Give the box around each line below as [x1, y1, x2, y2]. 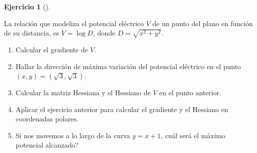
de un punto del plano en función [152, 18, 253, 28]
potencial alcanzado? [15, 140, 79, 150]
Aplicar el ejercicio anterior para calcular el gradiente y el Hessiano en [15, 104, 228, 114]
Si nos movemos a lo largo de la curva [15, 130, 130, 140]
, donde [93, 28, 116, 38]
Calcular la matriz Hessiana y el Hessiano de [15, 87, 151, 98]
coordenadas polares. [15, 114, 79, 124]
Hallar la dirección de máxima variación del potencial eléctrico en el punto [15, 61, 241, 71]
